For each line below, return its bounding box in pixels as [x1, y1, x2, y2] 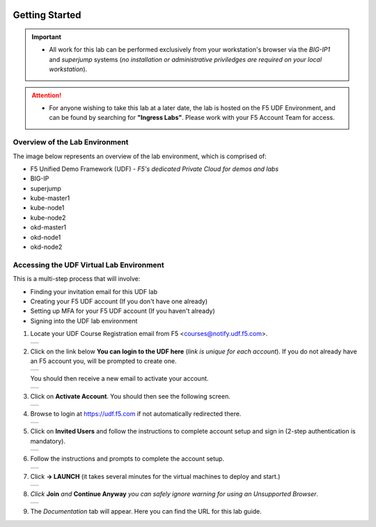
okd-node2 [30, 243, 63, 251]
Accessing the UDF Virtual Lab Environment [13, 260, 165, 270]
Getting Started [13, 9, 81, 21]
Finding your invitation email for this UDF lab [30, 287, 158, 296]
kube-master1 [30, 194, 70, 202]
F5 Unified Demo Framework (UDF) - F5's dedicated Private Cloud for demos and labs [30, 165, 279, 173]
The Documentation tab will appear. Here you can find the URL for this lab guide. [30, 507, 263, 516]
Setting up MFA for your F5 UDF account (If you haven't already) [30, 307, 215, 315]
